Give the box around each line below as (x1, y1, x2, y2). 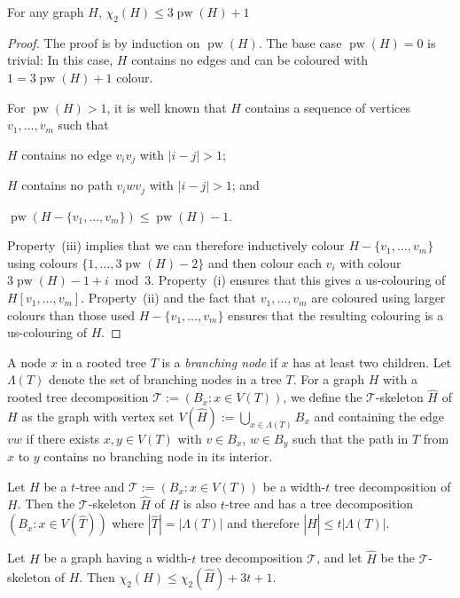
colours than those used (7, 305, 136, 324)
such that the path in (292, 429, 409, 447)
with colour (339, 253, 402, 271)
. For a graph (292, 370, 365, 389)
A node (7, 352, 47, 371)
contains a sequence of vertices (245, 98, 411, 116)
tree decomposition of (333, 476, 451, 495)
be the (380, 548, 415, 567)
